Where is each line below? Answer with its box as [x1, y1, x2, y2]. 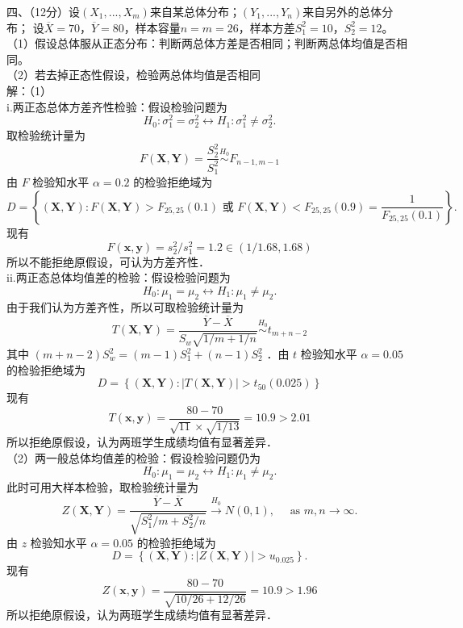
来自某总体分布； [149, 3, 240, 19]
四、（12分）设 [6, 3, 80, 19]
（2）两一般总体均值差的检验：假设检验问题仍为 [6, 449, 261, 466]
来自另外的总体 [302, 3, 382, 19]
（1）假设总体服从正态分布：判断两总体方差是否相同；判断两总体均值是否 [6, 35, 396, 52]
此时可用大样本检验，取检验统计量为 [6, 479, 198, 496]
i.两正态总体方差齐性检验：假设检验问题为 [6, 98, 227, 115]
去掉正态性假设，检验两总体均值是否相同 [45, 66, 261, 83]
